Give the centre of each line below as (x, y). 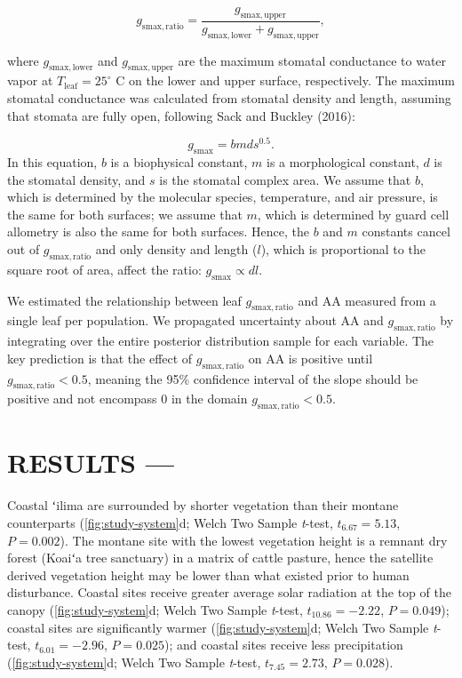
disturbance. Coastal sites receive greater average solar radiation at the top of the (229, 592)
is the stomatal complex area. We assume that (285, 179)
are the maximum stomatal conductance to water (312, 60)
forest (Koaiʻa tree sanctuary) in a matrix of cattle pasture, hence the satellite (220, 558)
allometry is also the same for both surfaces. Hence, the (158, 231)
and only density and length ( (176, 249)
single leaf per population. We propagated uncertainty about (172, 320)
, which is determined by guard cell (353, 214)
